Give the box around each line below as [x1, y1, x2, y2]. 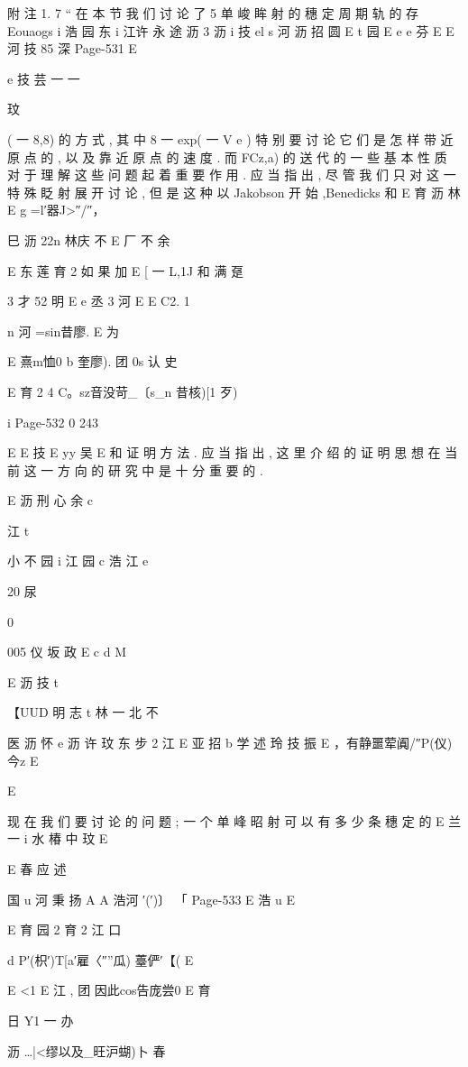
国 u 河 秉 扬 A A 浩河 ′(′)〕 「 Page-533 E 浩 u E [7, 889, 295, 908]
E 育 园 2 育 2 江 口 [7, 920, 122, 939]
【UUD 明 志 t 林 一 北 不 [7, 703, 159, 722]
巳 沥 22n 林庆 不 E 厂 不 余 [7, 230, 170, 249]
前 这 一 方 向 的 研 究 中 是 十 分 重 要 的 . [7, 460, 263, 479]
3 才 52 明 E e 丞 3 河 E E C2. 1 [7, 291, 190, 310]
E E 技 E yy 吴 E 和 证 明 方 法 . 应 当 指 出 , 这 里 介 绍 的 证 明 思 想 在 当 [7, 443, 458, 462]
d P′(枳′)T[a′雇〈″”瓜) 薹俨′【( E [7, 950, 194, 969]
